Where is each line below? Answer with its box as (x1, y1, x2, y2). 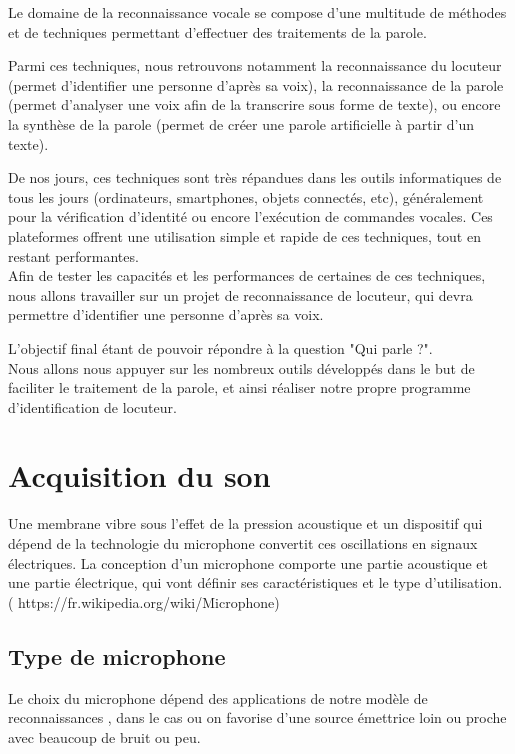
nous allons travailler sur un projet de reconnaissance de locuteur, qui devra (8, 284, 473, 305)
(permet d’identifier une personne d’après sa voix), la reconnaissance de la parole (8, 74, 504, 95)
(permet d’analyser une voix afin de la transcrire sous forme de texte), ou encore (8, 94, 501, 115)
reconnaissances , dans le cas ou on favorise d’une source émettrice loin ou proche (8, 707, 507, 728)
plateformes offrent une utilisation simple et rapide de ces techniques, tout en (8, 225, 481, 246)
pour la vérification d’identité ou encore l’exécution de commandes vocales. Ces (8, 206, 493, 227)
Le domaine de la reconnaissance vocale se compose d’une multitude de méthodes (8, 2, 507, 22)
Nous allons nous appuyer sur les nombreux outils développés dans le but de (8, 357, 475, 378)
